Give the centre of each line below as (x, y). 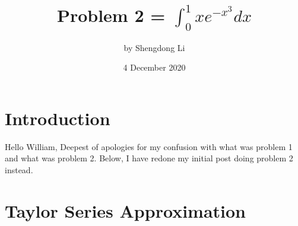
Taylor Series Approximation (125, 210)
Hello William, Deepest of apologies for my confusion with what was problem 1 (149, 146)
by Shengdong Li (154, 47)
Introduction (58, 118)
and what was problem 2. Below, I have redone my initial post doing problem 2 (149, 158)
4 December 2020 (154, 67)
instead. (19, 169)
